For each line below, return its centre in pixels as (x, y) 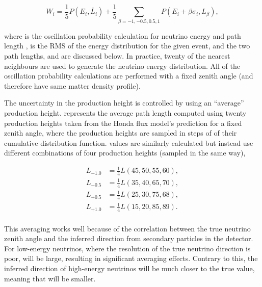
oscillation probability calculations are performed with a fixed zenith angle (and (129, 76)
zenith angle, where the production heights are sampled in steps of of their (121, 133)
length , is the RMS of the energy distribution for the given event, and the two (127, 46)
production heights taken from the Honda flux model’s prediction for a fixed (123, 123)
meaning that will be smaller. (50, 278)
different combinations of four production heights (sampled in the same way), (125, 153)
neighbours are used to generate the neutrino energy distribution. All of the (122, 66)
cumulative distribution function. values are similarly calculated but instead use (129, 142)
